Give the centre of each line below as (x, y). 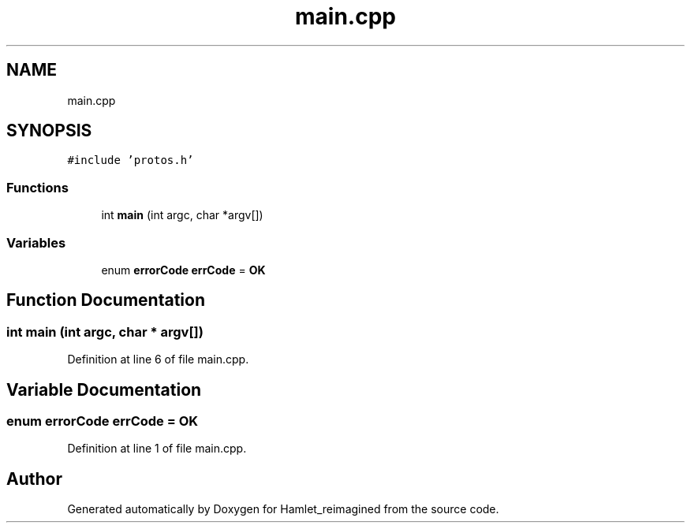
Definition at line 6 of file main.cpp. (158, 359)
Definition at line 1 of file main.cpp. (157, 449)
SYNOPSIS (49, 131)
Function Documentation (106, 300)
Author (34, 479)
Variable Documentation (104, 389)
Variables (36, 242)
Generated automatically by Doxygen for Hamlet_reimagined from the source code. (283, 509)
